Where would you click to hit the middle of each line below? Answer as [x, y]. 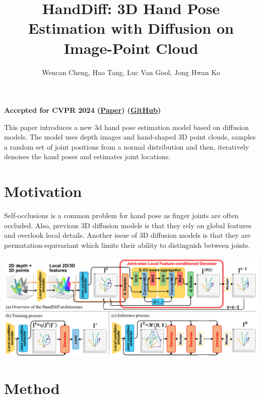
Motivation [43, 191]
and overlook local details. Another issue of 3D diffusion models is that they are [127, 235]
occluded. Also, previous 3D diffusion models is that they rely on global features [128, 225]
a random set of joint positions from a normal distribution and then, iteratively [126, 146]
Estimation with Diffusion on [131, 28]
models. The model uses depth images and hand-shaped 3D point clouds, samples [130, 137]
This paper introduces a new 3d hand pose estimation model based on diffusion [126, 127]
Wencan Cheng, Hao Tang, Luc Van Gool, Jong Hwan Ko [131, 72]
